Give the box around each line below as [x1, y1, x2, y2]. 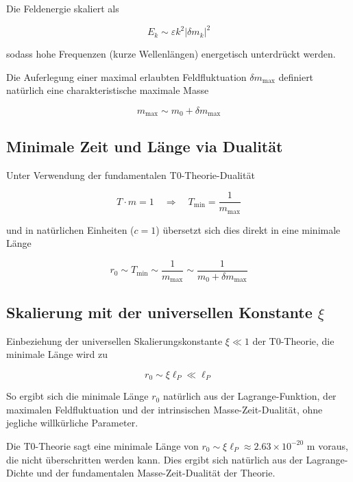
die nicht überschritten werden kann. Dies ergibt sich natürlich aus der [6, 452, 303, 466]
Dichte [6, 466, 34, 480]
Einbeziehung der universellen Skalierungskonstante [6, 333, 223, 348]
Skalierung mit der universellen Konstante [6, 301, 313, 322]
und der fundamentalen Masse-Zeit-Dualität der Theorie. [36, 466, 276, 480]
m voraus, [306, 438, 348, 453]
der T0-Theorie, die [252, 333, 334, 348]
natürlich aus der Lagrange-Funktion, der [162, 389, 337, 403]
